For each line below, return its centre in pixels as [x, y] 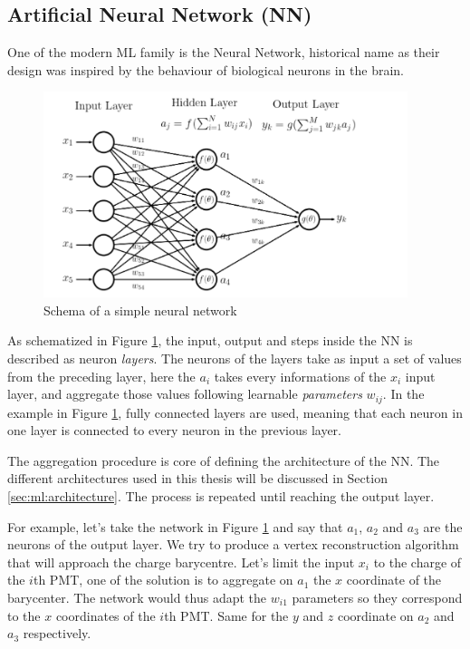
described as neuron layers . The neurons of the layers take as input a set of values [235, 358]
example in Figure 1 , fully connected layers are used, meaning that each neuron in [235, 412]
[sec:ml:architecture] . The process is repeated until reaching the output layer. [221, 495]
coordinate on [375, 615]
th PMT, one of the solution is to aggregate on [163, 580]
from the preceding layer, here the [101, 376]
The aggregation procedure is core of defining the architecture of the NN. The [224, 460]
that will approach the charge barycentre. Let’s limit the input [181, 562]
